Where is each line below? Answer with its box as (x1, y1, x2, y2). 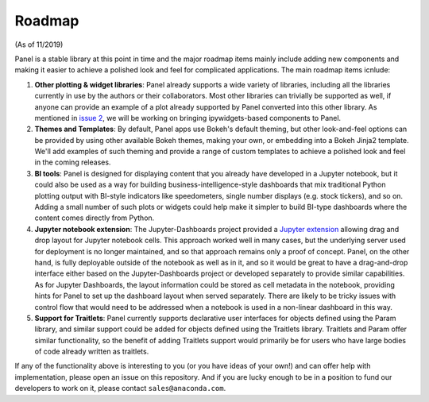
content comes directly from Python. (34, 213, 155, 222)
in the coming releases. (34, 157, 111, 167)
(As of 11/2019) (14, 40, 64, 49)
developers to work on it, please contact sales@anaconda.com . (14, 384, 226, 393)
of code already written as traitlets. (34, 346, 149, 357)
